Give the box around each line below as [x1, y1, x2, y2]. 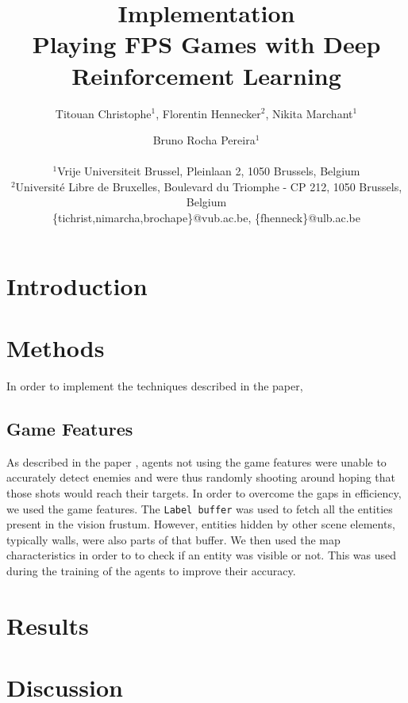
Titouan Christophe [55, 105, 152, 121]
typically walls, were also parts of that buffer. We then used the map [6, 531, 341, 547]
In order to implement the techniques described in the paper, [6, 377, 303, 394]
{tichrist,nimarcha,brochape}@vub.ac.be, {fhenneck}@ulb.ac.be [52, 209, 360, 226]
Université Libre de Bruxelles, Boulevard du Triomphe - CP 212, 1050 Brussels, [15, 178, 402, 194]
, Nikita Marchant [265, 105, 353, 121]
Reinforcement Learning [71, 59, 341, 91]
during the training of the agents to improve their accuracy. [6, 562, 296, 578]
